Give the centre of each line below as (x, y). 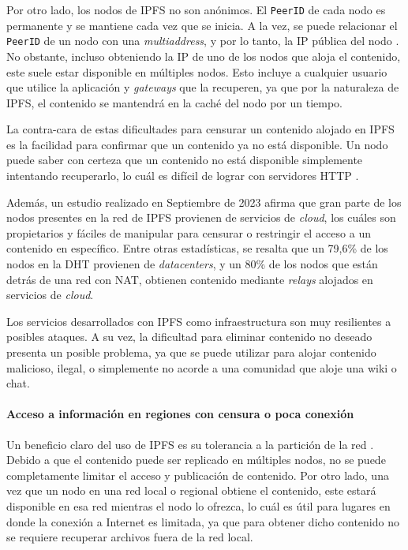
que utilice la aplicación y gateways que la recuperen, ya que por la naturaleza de (203, 87)
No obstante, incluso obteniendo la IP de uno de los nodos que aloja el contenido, (204, 56)
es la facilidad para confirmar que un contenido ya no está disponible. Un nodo (197, 144)
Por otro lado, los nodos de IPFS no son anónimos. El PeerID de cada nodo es (196, 9)
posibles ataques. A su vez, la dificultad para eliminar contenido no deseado (189, 337)
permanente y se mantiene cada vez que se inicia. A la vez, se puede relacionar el (202, 25)
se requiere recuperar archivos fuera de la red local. (130, 537)
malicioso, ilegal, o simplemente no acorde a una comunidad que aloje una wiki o (202, 367)
